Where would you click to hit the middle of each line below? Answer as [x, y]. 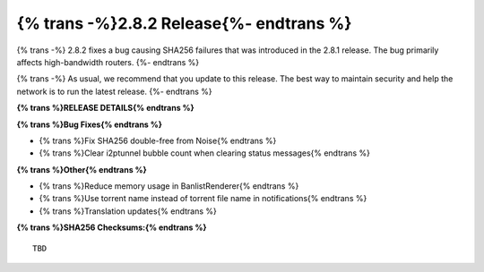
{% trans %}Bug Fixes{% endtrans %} [90, 124]
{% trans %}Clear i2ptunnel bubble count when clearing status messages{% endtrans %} [205, 153]
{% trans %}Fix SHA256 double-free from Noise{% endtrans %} [158, 140]
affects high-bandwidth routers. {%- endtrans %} [108, 62]
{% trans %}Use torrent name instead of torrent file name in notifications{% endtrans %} [203, 199]
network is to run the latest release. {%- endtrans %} [114, 91]
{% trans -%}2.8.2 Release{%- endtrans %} [184, 23]
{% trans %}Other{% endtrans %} [82, 169]
